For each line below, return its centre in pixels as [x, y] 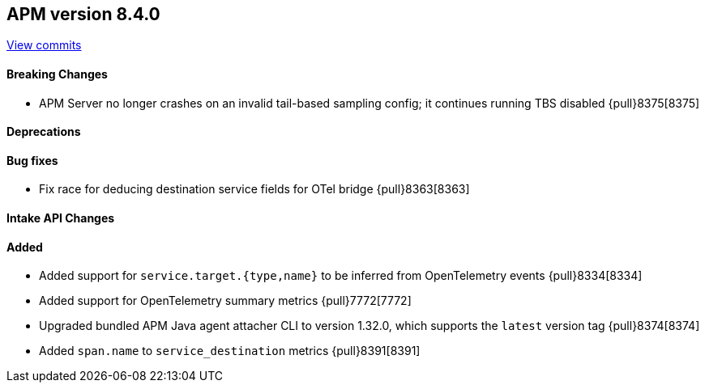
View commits [44, 45]
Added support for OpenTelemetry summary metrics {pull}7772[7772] [225, 301]
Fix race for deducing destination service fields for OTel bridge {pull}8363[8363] [254, 189]
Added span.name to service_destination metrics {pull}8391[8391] [230, 351]
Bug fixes [32, 160]
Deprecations [44, 132]
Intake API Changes [61, 218]
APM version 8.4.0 [83, 14]
